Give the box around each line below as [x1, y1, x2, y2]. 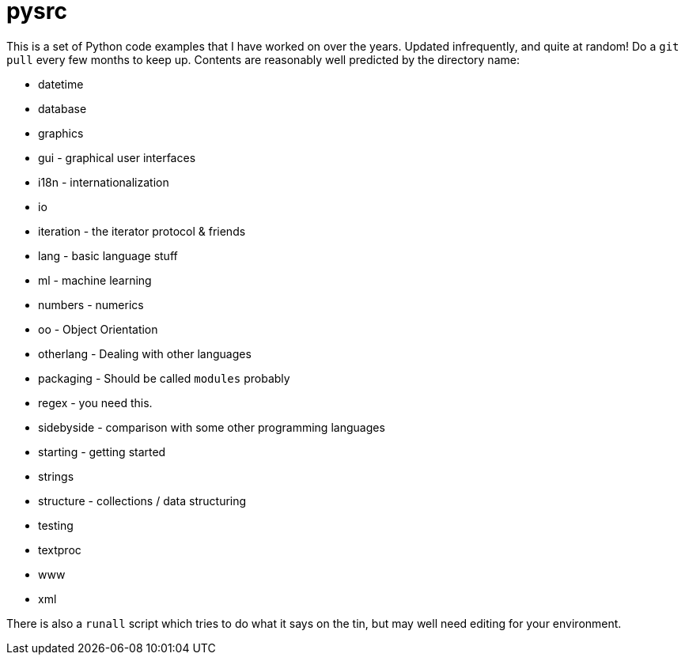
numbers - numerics [38, 297, 144, 312]
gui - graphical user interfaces [38, 150, 196, 164]
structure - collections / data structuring [38, 493, 247, 508]
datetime [38, 77, 84, 91]
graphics [38, 126, 84, 140]
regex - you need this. [38, 395, 153, 410]
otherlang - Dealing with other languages [38, 346, 252, 361]
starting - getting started [38, 444, 166, 459]
